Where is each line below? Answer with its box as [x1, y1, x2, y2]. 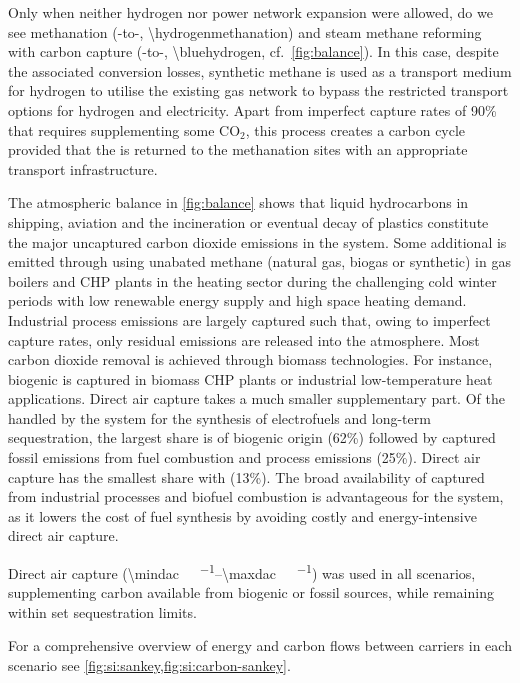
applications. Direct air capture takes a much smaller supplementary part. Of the [8, 388, 505, 409]
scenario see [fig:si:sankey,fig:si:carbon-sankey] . [8, 655, 291, 676]
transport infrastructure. [8, 158, 158, 179]
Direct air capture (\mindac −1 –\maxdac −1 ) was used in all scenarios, [8, 560, 476, 583]
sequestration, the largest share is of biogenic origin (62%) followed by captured [8, 427, 496, 448]
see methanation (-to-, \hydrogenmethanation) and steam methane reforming [8, 21, 482, 42]
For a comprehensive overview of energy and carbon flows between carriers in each [8, 635, 512, 656]
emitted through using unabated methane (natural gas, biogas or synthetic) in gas [8, 251, 511, 272]
